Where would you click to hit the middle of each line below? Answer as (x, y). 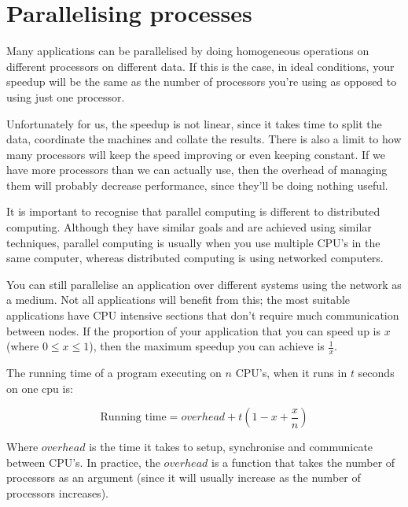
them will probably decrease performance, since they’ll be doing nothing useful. (197, 185)
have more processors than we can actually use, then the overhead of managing (197, 170)
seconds (376, 373)
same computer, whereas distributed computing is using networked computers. (195, 258)
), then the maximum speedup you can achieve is (207, 346)
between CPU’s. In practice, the (83, 462)
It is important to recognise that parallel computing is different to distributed (193, 211)
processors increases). (57, 493)
